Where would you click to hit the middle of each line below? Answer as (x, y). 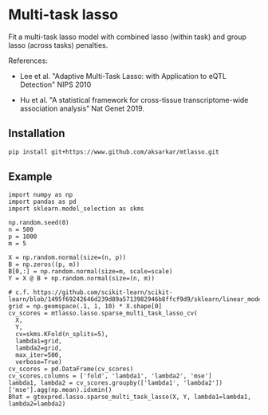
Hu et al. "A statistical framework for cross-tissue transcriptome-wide (134, 100)
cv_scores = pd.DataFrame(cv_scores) (71, 369)
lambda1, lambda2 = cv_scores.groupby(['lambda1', (94, 383)
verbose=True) (39, 362)
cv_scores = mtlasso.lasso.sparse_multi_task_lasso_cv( (103, 313)
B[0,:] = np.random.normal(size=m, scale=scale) (91, 272)
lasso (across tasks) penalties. (58, 45)
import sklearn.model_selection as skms (77, 209)
